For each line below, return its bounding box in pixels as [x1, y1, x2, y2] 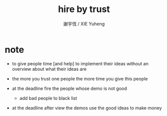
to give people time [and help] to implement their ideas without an [12, 60, 149, 66]
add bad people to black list [19, 95, 77, 101]
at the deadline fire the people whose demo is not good [12, 85, 127, 91]
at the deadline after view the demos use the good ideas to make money [12, 104, 162, 111]
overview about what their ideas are [12, 66, 87, 72]
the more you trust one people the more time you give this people [12, 75, 148, 81]
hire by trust [58, 4, 110, 15]
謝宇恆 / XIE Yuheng [63, 21, 105, 27]
